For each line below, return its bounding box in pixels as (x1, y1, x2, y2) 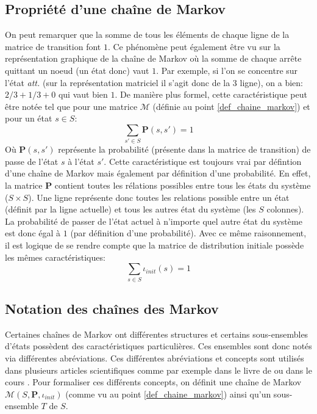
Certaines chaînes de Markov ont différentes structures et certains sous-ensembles (5, 327, 308, 340)
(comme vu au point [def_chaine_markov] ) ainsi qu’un (65, 387, 271, 400)
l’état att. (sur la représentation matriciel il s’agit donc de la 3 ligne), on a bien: (5, 76, 303, 89)
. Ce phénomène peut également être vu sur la (107, 40, 280, 53)
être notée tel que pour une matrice (5, 100, 138, 112)
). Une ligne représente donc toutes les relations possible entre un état (28, 191, 290, 203)
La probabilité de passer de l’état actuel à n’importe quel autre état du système (5, 214, 302, 227)
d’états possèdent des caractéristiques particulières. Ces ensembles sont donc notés (5, 340, 312, 352)
